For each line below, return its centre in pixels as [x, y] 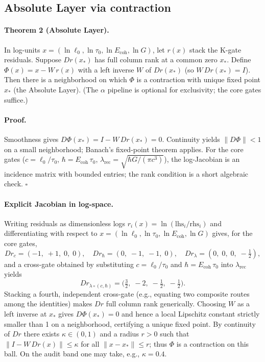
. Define [239, 59]
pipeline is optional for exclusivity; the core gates [184, 89]
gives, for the [232, 233]
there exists [42, 334]
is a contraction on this [213, 343]
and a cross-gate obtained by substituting [69, 264]
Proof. [15, 119]
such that [175, 334]
